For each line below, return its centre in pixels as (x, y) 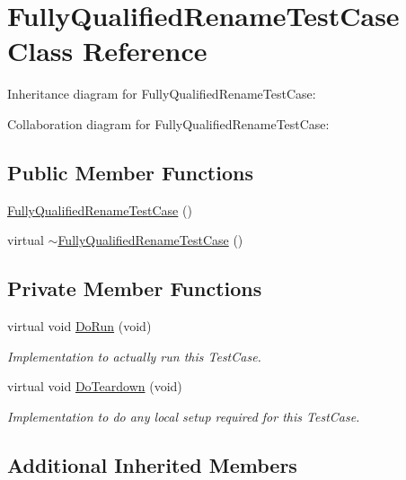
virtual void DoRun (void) (79, 326)
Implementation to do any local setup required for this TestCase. (184, 416)
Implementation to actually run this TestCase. (134, 356)
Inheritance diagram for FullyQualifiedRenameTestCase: (162, 94)
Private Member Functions (135, 288)
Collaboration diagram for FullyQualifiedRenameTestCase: (168, 123)
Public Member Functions (130, 172)
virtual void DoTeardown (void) (95, 386)
